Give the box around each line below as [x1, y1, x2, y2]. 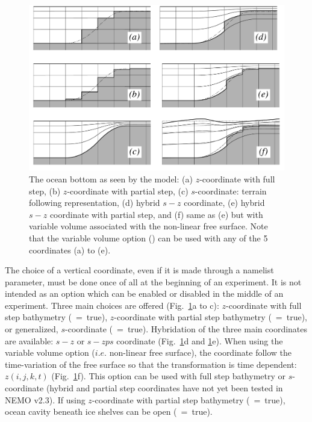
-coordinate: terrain [195, 184, 267, 197]
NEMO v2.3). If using [5, 393, 86, 406]
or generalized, [5, 323, 58, 335]
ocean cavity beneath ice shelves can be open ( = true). [5, 405, 213, 418]
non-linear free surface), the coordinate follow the [109, 346, 292, 359]
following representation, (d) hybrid [29, 196, 160, 209]
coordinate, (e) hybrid [184, 196, 265, 209]
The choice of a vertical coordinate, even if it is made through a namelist [5, 264, 274, 276]
